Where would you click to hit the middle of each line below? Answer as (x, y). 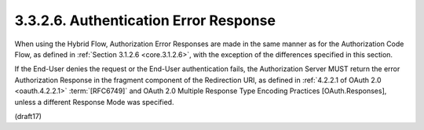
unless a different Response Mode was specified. (94, 102)
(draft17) (28, 116)
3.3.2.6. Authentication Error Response (145, 20)
